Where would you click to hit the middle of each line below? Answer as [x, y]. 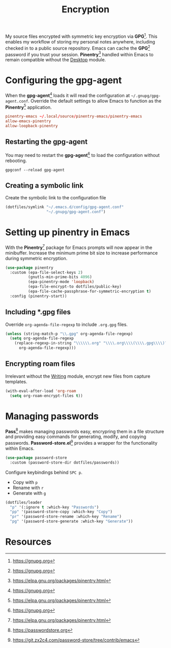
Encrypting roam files [40, 364]
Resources [28, 542]
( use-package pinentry [29, 268]
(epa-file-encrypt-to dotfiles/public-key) [75, 287]
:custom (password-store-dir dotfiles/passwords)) [65, 462]
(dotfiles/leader [24, 502]
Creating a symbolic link [45, 185]
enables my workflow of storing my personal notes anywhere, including [80, 41]
